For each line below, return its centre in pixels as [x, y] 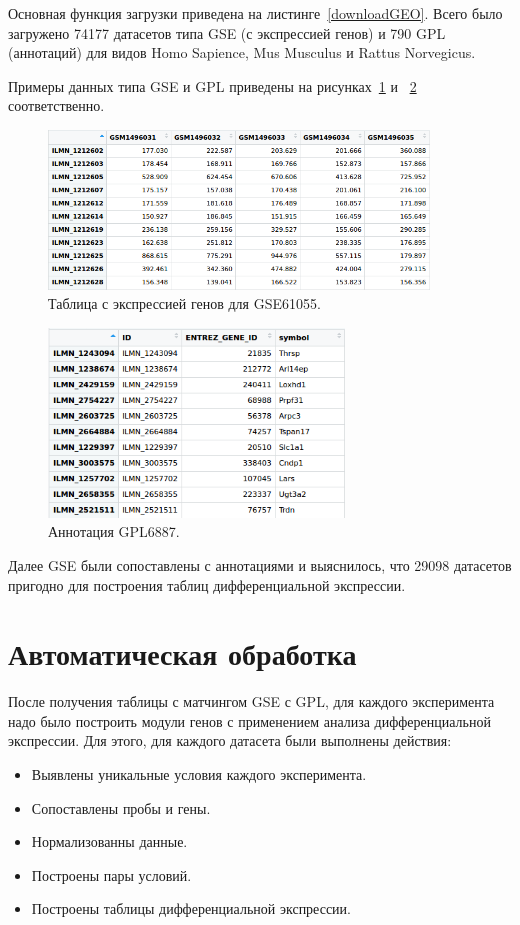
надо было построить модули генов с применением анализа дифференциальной [249, 720]
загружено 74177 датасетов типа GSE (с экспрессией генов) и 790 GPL [227, 32]
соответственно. [56, 105]
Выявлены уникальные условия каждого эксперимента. [199, 774]
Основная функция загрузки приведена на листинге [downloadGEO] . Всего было [255, 13]
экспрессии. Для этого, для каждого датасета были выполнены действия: [230, 740]
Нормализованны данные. [109, 841]
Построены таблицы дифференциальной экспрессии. [191, 908]
